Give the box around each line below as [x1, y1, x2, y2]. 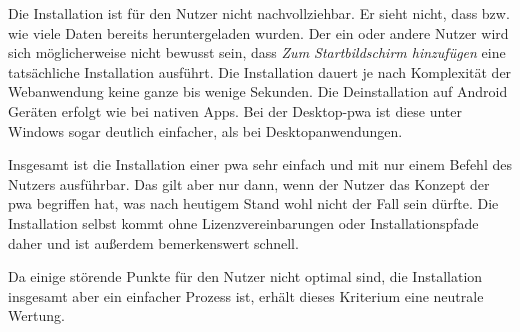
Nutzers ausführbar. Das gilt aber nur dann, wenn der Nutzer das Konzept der [8, 173, 490, 194]
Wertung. [8, 305, 65, 326]
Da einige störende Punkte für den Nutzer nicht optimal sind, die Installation [8, 266, 483, 287]
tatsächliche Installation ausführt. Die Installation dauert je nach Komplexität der [8, 61, 512, 82]
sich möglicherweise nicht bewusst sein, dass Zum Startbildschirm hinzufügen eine [8, 42, 506, 63]
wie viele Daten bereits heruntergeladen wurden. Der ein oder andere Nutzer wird [8, 22, 509, 43]
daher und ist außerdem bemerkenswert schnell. [8, 232, 299, 253]
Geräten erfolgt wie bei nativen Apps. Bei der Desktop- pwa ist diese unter [8, 100, 462, 121]
